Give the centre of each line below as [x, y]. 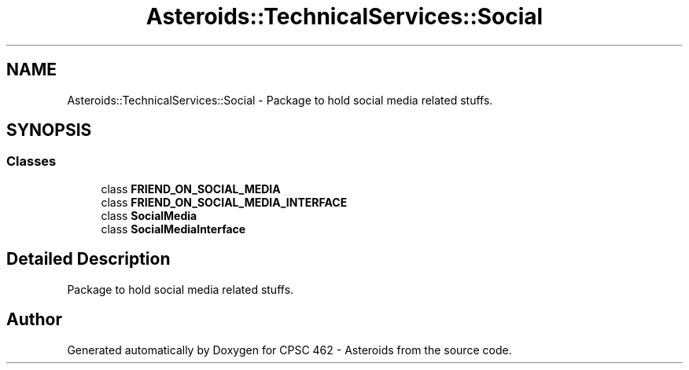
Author [34, 320]
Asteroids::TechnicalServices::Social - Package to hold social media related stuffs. [280, 100]
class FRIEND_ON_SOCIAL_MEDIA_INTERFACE [224, 202]
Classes [31, 161]
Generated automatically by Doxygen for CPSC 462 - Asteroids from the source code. [289, 350]
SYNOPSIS [49, 130]
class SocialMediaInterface [173, 229]
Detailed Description [88, 259]
